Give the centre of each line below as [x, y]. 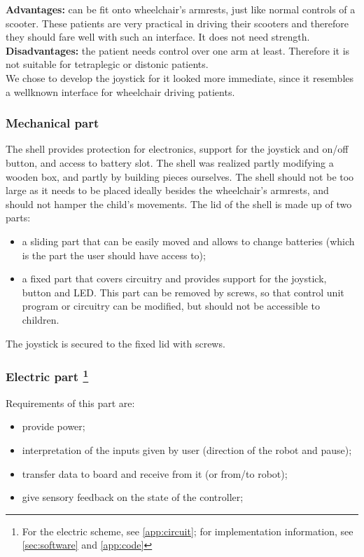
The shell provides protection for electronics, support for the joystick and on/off [177, 149]
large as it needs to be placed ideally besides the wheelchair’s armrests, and [167, 190]
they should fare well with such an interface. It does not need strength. [158, 37]
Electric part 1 [47, 376]
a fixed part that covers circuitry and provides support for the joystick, [174, 278]
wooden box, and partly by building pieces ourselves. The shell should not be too [180, 176]
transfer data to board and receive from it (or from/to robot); [155, 473]
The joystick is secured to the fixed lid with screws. [115, 343]
